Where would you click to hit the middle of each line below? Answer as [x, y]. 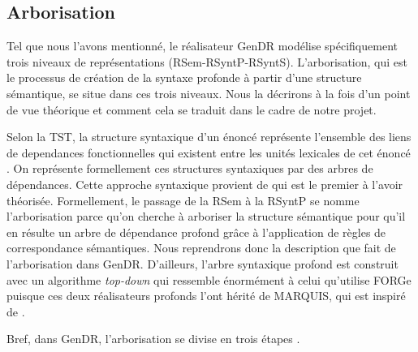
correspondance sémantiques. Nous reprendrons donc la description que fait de [201, 248]
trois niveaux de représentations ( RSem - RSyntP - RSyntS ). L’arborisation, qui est [207, 61]
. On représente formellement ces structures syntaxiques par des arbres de [190, 168]
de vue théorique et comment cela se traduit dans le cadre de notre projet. [192, 109]
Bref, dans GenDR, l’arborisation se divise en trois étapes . [153, 339]
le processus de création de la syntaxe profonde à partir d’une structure [184, 77]
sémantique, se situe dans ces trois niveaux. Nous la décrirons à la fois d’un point [209, 93]
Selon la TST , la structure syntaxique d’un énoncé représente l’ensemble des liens [209, 137]
